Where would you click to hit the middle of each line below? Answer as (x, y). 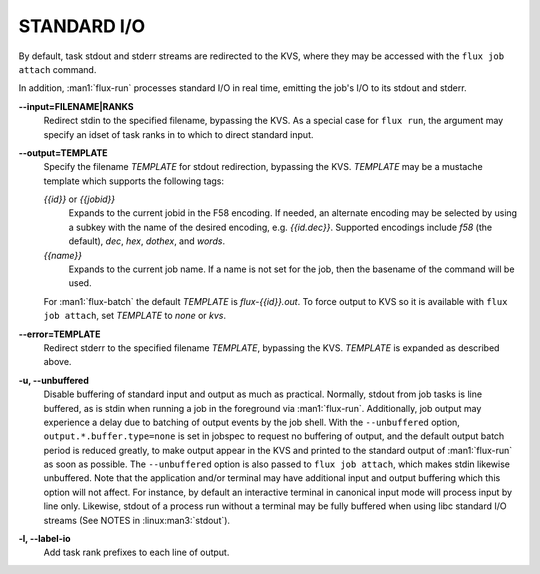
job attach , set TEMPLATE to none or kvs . (135, 316)
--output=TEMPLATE (63, 152)
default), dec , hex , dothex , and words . (146, 241)
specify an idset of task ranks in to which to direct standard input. (178, 134)
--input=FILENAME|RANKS (76, 106)
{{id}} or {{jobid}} (79, 199)
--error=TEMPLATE (59, 334)
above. (57, 362)
